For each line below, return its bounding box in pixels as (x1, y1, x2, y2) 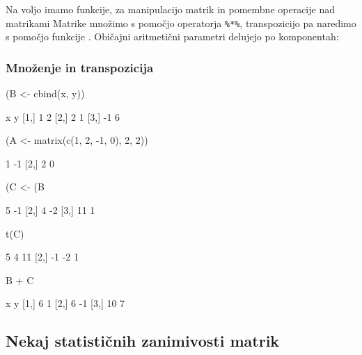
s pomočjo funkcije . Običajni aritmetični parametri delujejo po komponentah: (6, 29, 339, 44)
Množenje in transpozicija (6, 58, 154, 76)
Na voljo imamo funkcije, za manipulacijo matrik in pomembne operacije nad (6, 2, 335, 16)
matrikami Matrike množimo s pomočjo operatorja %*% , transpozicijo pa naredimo (6, 15, 356, 30)
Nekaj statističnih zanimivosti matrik (6, 330, 280, 352)
